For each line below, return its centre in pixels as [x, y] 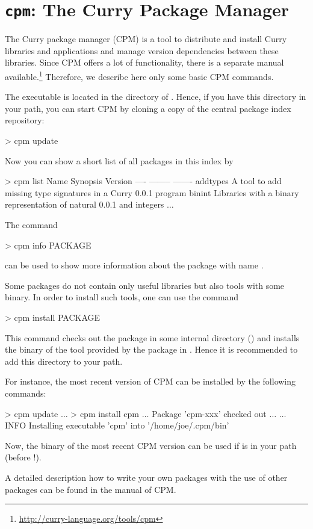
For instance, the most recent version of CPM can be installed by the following [150, 381]
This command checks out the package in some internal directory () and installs [152, 337]
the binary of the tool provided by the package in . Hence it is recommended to [151, 349]
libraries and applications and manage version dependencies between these [142, 50]
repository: [25, 120]
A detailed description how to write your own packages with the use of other [146, 477]
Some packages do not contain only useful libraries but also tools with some [145, 285]
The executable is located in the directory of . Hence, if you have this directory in [156, 97]
